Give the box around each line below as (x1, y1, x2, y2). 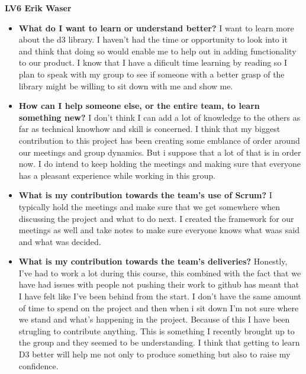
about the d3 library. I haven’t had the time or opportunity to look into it (18, 33, 288, 46)
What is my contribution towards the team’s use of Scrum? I (18, 189, 272, 201)
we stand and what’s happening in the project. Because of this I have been (18, 313, 290, 325)
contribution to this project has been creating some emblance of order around (18, 134, 300, 146)
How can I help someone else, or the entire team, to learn (18, 99, 260, 112)
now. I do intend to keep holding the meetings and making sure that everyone (18, 157, 301, 170)
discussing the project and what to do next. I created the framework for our (18, 212, 294, 224)
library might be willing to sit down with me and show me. (18, 79, 233, 92)
